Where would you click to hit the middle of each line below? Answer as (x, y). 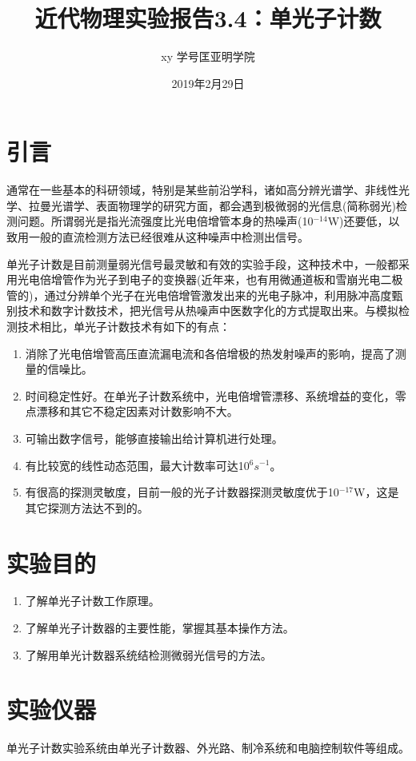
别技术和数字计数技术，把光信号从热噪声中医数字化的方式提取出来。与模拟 (202, 311)
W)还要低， (358, 221)
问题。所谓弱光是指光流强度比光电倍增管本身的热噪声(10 (165, 221)
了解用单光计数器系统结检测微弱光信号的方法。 (148, 654)
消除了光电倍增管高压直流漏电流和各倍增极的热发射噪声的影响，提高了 (210, 353)
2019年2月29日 (208, 83)
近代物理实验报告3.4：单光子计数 (208, 18)
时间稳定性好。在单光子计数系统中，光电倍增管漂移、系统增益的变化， (210, 395)
